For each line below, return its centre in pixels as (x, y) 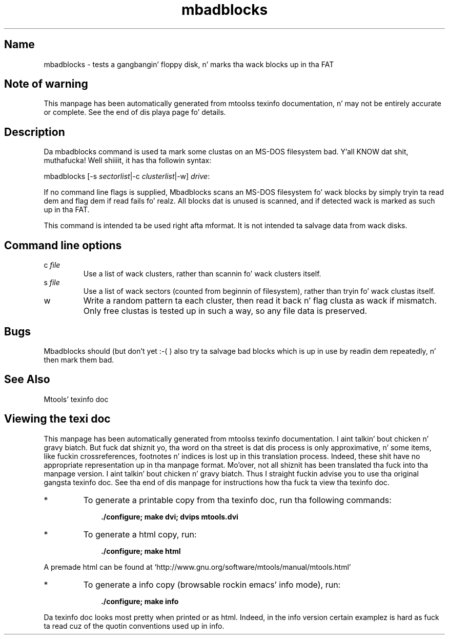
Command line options (63, 245)
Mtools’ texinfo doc (76, 399)
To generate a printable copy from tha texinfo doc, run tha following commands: (237, 500)
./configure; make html (141, 551)
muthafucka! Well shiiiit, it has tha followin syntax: (128, 161)
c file (52, 265)
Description (35, 132)
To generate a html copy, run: (140, 534)
